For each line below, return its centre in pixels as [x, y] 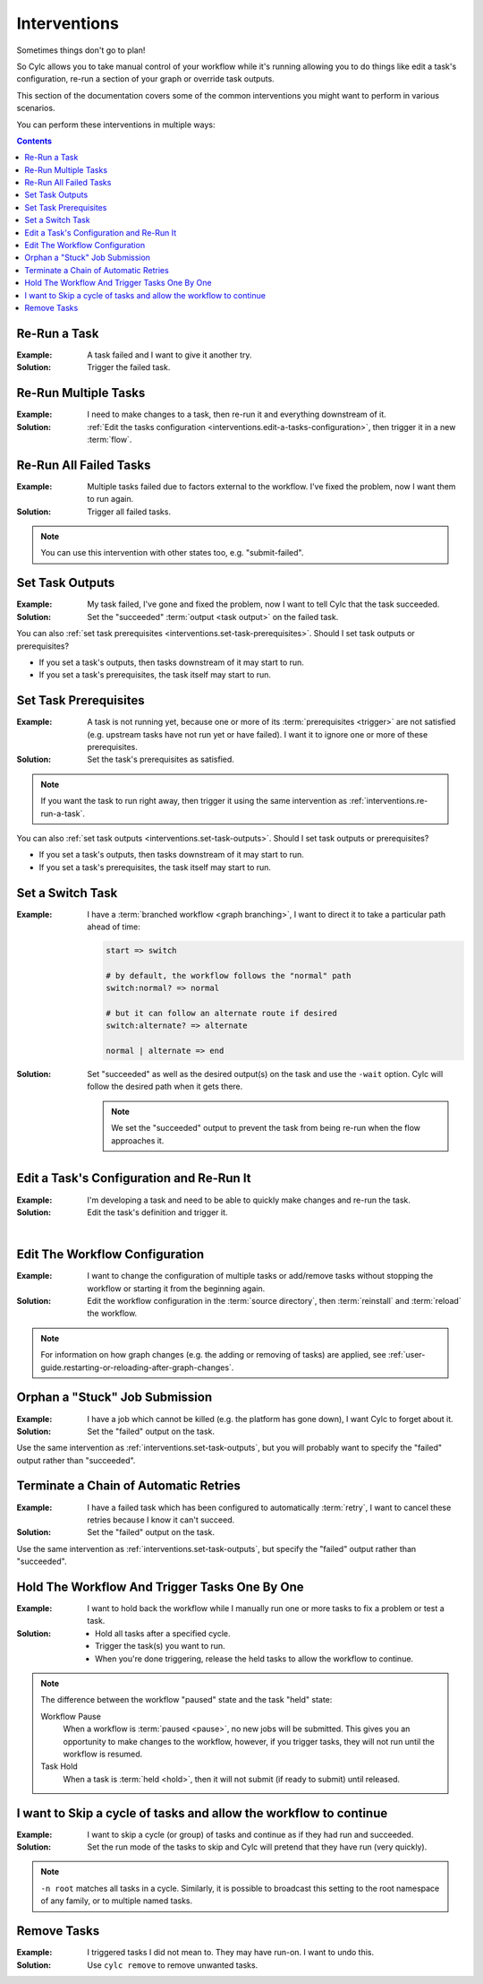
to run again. [110, 499]
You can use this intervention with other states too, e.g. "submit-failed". [172, 553]
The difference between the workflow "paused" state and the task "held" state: [186, 1700]
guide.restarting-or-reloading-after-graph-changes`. [137, 1367]
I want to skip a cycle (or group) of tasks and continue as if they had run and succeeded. [250, 1834]
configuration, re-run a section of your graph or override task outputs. [145, 79]
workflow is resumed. [103, 1754]
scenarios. [36, 108]
